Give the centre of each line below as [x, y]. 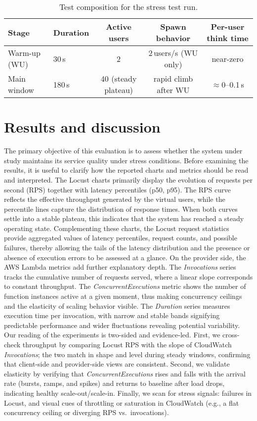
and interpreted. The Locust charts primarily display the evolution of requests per [128, 179]
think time [228, 38]
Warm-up [24, 53]
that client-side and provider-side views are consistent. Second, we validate [117, 364]
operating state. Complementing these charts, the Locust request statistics [117, 228]
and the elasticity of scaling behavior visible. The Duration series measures [117, 305]
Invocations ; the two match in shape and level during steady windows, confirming [127, 354]
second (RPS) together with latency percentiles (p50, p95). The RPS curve [117, 189]
